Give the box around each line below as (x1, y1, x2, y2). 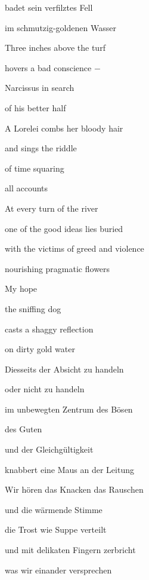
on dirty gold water (5, 343, 75, 355)
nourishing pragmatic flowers (5, 262, 110, 274)
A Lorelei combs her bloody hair (5, 121, 123, 134)
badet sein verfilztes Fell (5, 1, 93, 13)
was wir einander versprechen (5, 563, 112, 576)
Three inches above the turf (5, 41, 105, 54)
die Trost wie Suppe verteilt (5, 523, 107, 536)
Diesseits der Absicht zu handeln (5, 362, 124, 375)
